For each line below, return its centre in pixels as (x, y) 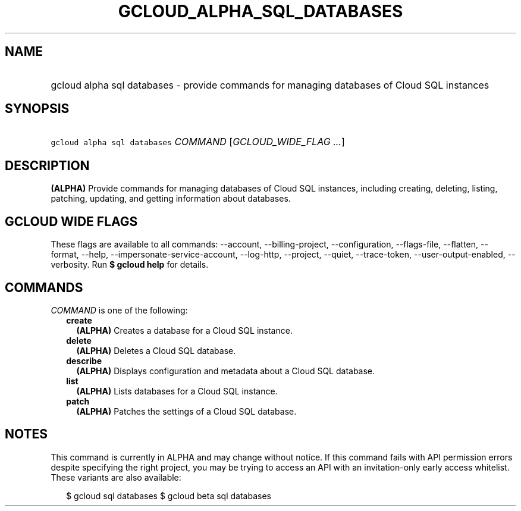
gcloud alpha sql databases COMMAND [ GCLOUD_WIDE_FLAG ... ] (198, 142)
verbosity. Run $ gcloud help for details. (130, 265)
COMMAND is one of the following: (119, 310)
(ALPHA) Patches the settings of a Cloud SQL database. (186, 411)
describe (84, 360)
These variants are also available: (116, 477)
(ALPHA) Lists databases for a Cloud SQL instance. (177, 391)
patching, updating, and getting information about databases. (171, 199)
